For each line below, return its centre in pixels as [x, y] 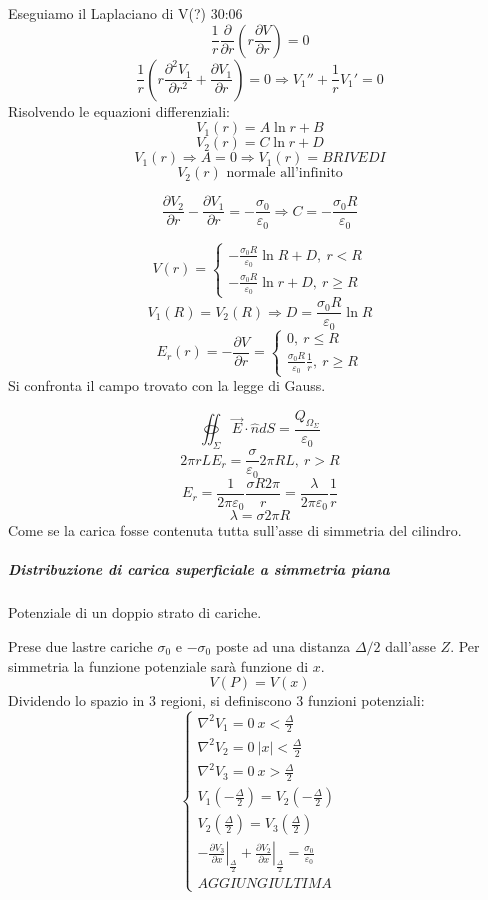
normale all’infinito [284, 173]
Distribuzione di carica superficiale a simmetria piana [199, 569]
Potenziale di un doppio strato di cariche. [135, 612]
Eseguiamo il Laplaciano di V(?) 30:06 [125, 13]
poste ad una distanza [283, 646]
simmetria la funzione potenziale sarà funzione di [158, 665]
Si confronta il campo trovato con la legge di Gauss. [167, 385]
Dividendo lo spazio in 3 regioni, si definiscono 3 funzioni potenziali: [216, 700]
